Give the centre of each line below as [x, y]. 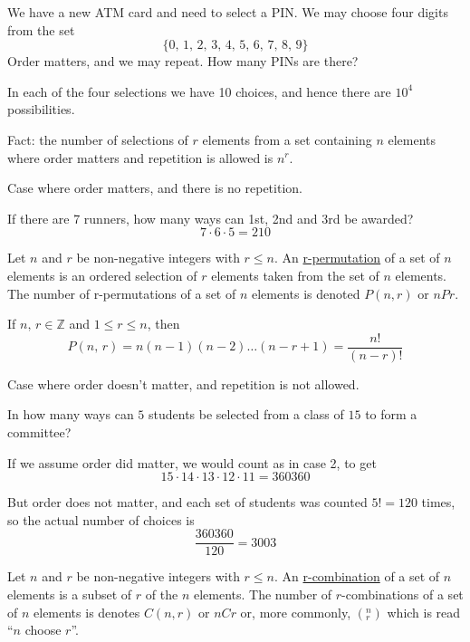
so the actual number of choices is [101, 519]
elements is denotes [87, 612]
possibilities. [41, 109]
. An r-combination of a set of [357, 576]
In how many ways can [71, 414]
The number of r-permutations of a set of [122, 293]
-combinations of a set [403, 594]
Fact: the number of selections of [98, 139]
